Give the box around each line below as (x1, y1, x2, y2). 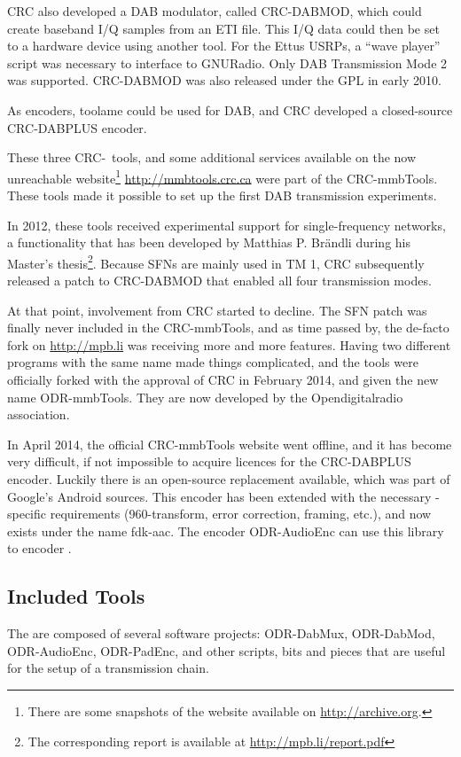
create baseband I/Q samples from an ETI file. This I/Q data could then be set (7, 19, 440, 37)
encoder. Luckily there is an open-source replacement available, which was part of (7, 469, 450, 488)
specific (7, 504, 47, 523)
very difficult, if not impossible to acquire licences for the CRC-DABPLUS (7, 452, 411, 471)
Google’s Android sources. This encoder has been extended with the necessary (7, 487, 432, 505)
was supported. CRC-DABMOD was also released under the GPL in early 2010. (7, 71, 441, 90)
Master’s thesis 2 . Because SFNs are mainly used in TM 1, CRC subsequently (7, 251, 425, 272)
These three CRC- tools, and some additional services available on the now (7, 148, 417, 167)
